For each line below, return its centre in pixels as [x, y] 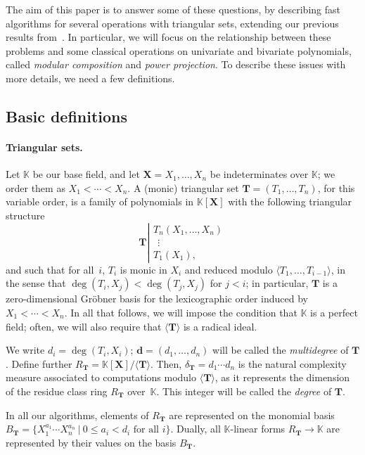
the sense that [36, 283]
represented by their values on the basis [91, 442]
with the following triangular [290, 201]
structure [25, 215]
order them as [36, 187]
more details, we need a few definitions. [90, 78]
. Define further [39, 363]
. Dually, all [196, 429]
